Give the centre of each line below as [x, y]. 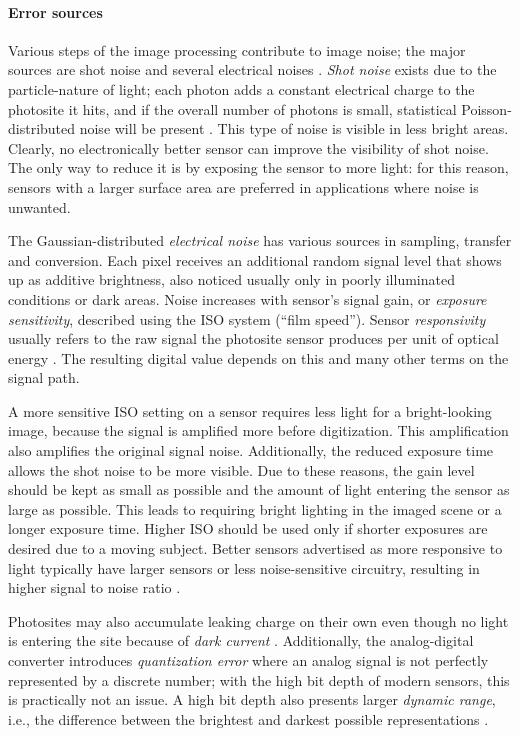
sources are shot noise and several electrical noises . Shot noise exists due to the [252, 69]
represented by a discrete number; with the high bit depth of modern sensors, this [259, 679]
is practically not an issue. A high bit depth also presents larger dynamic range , [252, 699]
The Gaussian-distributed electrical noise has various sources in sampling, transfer [260, 240]
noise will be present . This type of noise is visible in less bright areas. [294, 128]
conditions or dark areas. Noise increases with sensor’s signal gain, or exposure [247, 298]
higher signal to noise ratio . [94, 587]
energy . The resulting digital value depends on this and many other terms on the [258, 357]
